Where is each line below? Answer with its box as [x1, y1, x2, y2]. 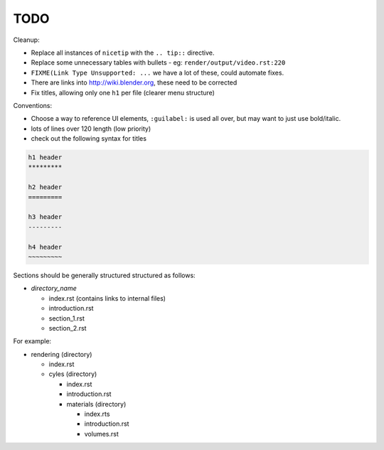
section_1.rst [48, 314, 85, 323]
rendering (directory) [31, 350, 92, 358]
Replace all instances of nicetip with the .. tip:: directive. [31, 48, 215, 57]
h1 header [28, 154, 63, 161]
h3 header [28, 213, 63, 221]
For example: [13, 337, 52, 345]
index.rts [84, 409, 110, 419]
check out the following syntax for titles [31, 134, 147, 143]
